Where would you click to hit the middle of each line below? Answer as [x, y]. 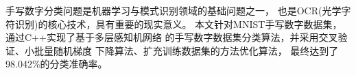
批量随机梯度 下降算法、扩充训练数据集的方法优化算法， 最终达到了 [186, 50]
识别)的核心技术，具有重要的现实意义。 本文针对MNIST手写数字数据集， [178, 24]
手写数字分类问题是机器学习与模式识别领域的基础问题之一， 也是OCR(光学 [174, 10]
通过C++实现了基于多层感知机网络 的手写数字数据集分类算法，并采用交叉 [172, 37]
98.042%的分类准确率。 [57, 64]
